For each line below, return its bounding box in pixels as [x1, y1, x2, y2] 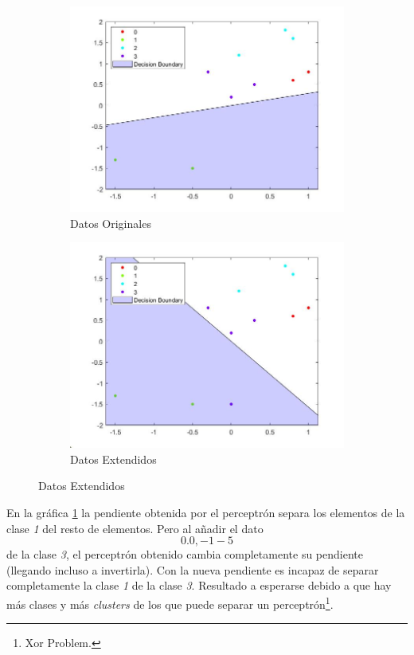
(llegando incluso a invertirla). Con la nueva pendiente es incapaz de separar [6, 561, 379, 578]
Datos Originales [70, 214, 151, 231]
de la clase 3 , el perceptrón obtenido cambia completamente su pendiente [6, 546, 363, 563]
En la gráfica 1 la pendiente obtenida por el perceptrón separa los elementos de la [6, 504, 405, 520]
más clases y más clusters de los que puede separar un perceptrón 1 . [6, 593, 334, 612]
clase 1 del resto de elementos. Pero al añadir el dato [6, 520, 264, 536]
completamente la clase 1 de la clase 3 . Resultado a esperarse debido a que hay [6, 577, 392, 594]
